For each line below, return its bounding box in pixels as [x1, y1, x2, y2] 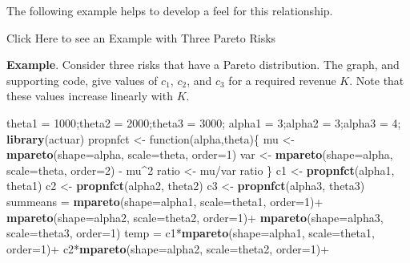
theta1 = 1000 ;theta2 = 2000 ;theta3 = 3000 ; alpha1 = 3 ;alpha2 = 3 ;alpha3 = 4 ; [6, 114, 401, 131]
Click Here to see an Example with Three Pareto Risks [6, 29, 276, 46]
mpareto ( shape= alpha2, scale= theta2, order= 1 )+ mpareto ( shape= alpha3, [6, 208, 384, 225]
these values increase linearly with [6, 87, 173, 104]
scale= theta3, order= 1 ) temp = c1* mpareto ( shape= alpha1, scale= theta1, [6, 225, 375, 241]
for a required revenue [228, 71, 336, 88]
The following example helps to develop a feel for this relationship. [6, 2, 333, 18]
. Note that [349, 71, 404, 88]
